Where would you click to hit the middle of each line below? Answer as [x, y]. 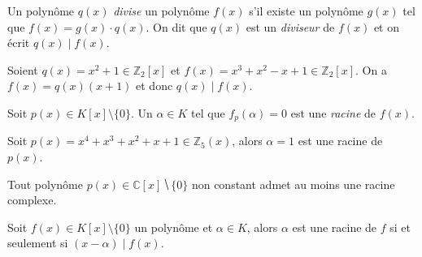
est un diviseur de [290, 26]
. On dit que [176, 26]
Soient [23, 69]
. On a [371, 69]
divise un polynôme [161, 11]
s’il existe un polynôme [306, 11]
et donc [154, 86]
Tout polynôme [45, 184]
